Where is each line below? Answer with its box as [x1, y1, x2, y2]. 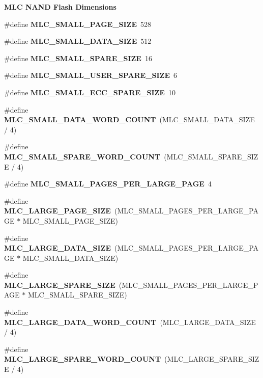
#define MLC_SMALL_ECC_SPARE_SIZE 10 [4, 87, 176, 97]
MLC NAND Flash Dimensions [4, 2, 116, 12]
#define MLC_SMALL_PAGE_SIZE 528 [4, 18, 152, 29]
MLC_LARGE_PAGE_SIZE [4, 205, 111, 216]
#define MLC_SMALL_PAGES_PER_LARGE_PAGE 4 [4, 178, 212, 189]
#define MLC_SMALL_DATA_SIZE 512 [4, 36, 152, 46]
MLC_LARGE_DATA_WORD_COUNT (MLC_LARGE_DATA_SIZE [4, 316, 256, 327]
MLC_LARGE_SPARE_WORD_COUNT [4, 354, 161, 364]
